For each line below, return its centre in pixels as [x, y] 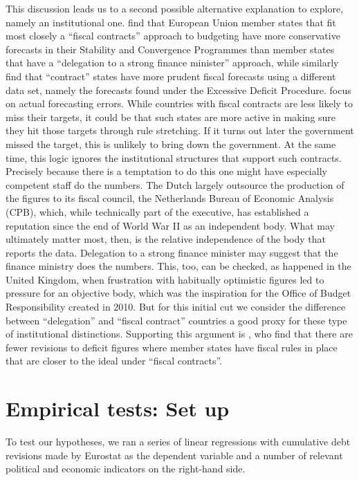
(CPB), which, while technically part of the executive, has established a [157, 211]
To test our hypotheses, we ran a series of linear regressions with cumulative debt [178, 442]
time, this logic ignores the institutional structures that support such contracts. [174, 157]
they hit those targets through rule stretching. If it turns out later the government [180, 130]
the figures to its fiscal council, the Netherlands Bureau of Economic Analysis [170, 198]
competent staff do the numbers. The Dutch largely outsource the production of [175, 184]
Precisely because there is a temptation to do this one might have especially [166, 171]
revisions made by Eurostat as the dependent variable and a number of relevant [174, 455]
